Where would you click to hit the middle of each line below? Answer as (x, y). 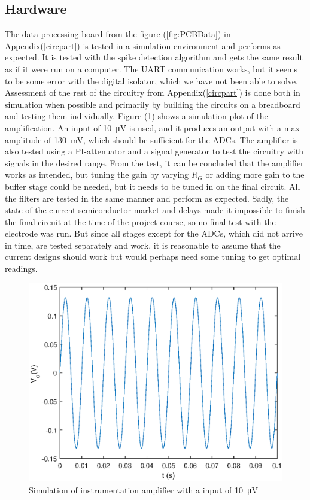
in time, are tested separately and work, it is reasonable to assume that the (143, 245)
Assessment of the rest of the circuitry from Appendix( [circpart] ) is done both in (153, 93)
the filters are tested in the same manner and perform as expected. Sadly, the (147, 198)
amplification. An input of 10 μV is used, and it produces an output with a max (152, 127)
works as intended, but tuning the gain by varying (97, 175)
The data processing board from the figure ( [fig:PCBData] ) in (118, 34)
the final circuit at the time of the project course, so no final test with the (140, 221)
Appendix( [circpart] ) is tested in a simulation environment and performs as (143, 45)
